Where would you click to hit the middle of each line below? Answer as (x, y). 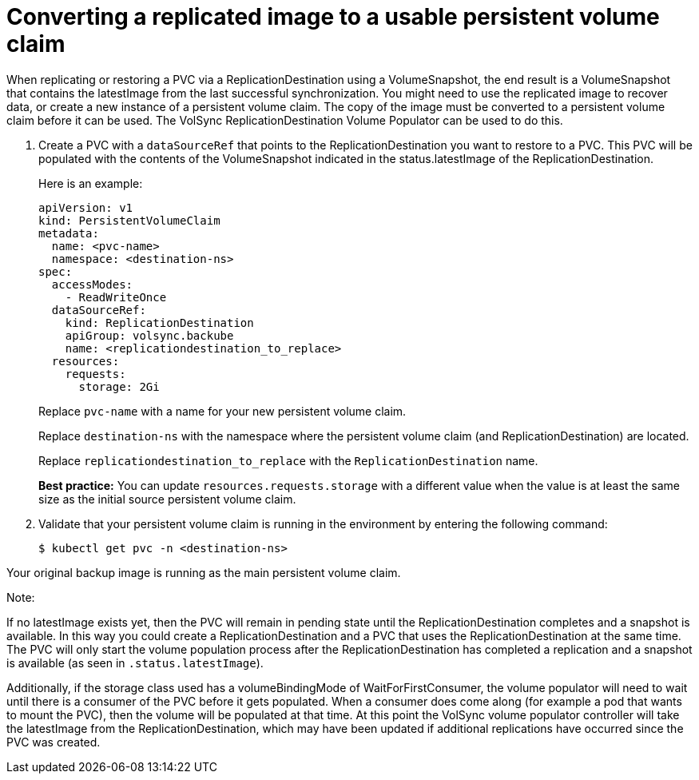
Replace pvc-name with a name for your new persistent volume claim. (222, 411)
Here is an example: (91, 183)
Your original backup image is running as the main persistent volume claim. (204, 572)
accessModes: (92, 284)
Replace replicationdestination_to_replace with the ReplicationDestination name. (288, 460)
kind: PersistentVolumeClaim (129, 220)
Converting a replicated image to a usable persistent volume (333, 17)
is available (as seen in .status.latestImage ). (135, 663)
